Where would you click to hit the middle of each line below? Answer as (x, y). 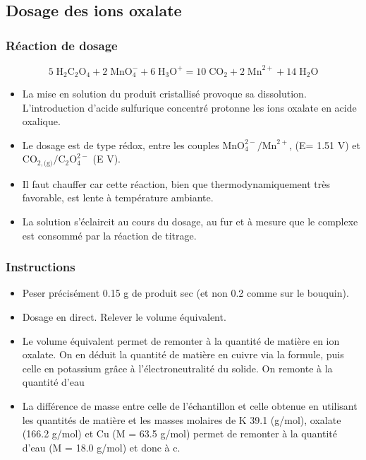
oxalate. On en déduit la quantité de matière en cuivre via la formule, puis (183, 354)
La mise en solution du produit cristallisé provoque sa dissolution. (164, 93)
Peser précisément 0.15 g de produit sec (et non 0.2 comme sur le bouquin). (185, 293)
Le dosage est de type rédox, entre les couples (121, 145)
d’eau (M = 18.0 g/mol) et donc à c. (101, 447)
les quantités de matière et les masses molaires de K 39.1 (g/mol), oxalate (182, 419)
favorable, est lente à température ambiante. (118, 197)
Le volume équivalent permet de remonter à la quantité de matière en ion (181, 340)
